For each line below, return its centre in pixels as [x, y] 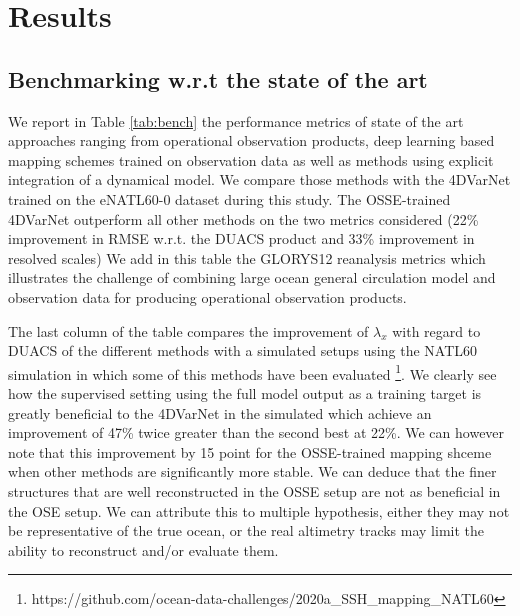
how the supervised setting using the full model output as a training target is [245, 392]
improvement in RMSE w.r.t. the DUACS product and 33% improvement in [241, 238]
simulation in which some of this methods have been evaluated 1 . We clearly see [252, 372]
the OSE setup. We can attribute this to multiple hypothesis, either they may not [259, 510]
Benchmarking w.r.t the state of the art [218, 78]
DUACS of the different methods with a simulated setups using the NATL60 [243, 350]
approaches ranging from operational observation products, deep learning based [251, 140]
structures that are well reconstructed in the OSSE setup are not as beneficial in [254, 490]
